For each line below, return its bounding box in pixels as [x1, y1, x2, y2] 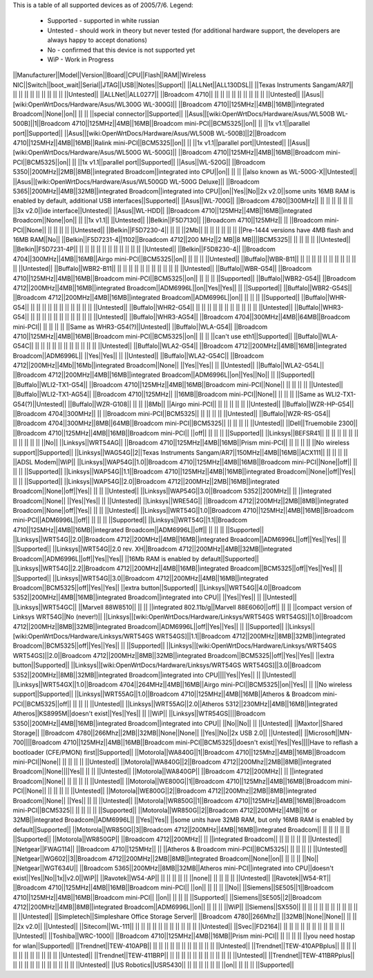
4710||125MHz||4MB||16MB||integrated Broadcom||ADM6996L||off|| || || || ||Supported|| [12, 525, 264, 534]
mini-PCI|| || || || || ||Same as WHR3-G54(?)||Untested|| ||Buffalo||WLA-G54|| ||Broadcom [12, 322, 268, 331]
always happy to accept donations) [47, 36, 148, 44]
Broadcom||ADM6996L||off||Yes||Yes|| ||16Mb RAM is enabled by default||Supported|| [12, 554, 259, 563]
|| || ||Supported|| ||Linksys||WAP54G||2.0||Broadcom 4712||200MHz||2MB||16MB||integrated [12, 477, 280, 485]
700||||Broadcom [12, 738, 61, 746]
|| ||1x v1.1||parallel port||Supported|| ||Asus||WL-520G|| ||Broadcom [72, 158, 266, 166]
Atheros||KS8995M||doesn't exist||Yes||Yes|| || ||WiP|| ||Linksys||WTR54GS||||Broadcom [12, 709, 266, 718]
